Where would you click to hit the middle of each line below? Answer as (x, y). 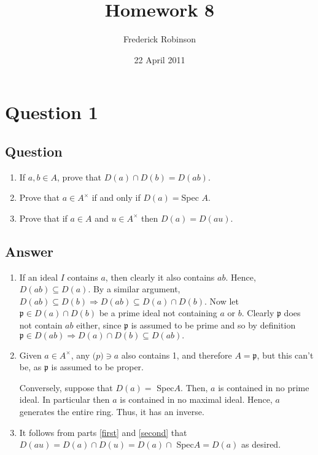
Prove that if (43, 218)
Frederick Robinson (159, 39)
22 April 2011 (160, 59)
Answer (29, 251)
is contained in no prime (264, 387)
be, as (30, 367)
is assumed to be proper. (97, 367)
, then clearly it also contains (160, 277)
